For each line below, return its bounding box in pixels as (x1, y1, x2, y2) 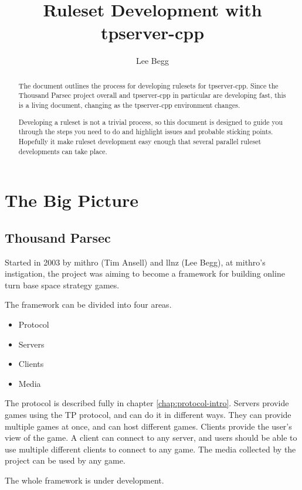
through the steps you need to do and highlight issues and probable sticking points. (18, 127, 273, 137)
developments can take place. (18, 146, 107, 156)
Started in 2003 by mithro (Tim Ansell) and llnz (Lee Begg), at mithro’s (5, 256, 266, 268)
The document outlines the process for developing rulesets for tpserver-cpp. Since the (18, 80, 279, 90)
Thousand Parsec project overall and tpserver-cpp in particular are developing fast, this (18, 90, 286, 100)
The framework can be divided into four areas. (5, 298, 172, 311)
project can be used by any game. (5, 454, 125, 467)
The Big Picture (5, 188, 139, 212)
